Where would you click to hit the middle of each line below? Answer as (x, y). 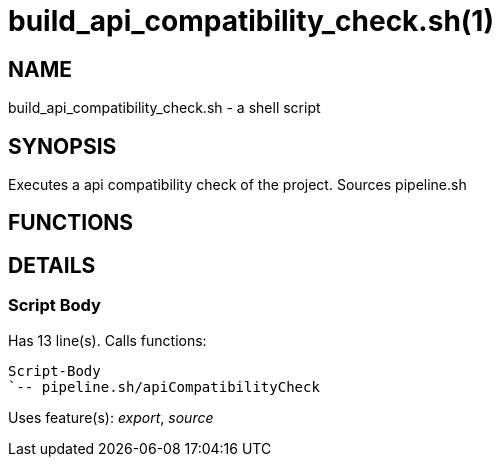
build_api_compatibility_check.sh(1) (251, 21)
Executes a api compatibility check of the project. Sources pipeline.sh (237, 185)
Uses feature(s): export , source (111, 417)
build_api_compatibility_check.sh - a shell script (164, 108)
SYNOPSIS (62, 146)
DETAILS (52, 265)
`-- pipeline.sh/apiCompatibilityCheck (164, 386)
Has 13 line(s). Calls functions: (107, 340)
